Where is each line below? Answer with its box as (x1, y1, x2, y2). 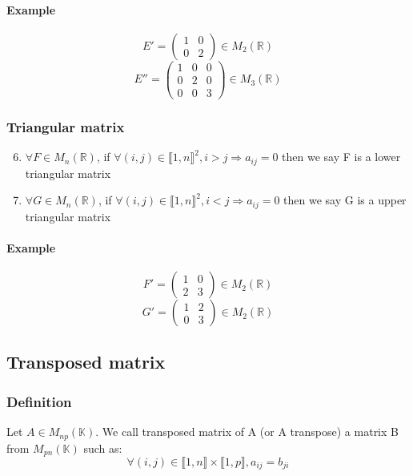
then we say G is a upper (283, 192, 407, 208)
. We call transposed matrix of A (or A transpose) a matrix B (95, 423, 399, 440)
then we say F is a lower (282, 148, 401, 165)
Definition (6, 391, 72, 411)
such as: (83, 439, 122, 456)
